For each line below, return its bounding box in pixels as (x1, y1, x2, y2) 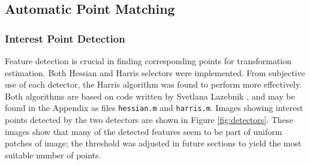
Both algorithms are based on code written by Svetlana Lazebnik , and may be (5, 89, 295, 102)
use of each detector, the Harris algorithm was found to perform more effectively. (5, 78, 302, 91)
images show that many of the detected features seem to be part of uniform (5, 125, 282, 137)
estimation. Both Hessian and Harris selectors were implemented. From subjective (5, 66, 305, 79)
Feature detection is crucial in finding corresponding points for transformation (5, 55, 292, 67)
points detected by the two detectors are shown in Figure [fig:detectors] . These (5, 113, 293, 126)
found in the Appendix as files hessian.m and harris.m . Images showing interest (5, 101, 303, 114)
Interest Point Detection (5, 31, 125, 46)
